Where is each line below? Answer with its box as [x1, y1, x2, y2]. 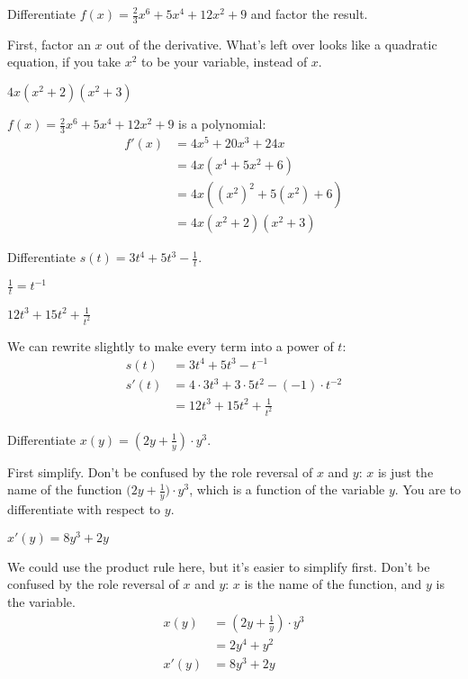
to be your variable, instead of [141, 52, 308, 71]
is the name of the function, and [244, 575, 422, 593]
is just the [377, 462, 434, 481]
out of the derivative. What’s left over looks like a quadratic [106, 34, 437, 53]
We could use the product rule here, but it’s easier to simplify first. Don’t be [7, 557, 430, 575]
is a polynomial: [178, 114, 266, 133]
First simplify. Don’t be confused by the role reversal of [7, 462, 313, 481]
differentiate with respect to [7, 500, 161, 519]
